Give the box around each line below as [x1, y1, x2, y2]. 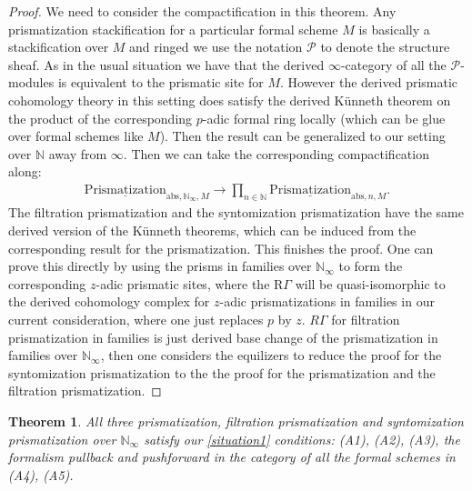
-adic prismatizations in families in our [219, 292, 435, 311]
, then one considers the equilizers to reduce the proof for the [100, 346, 442, 365]
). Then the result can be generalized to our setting [159, 126, 446, 145]
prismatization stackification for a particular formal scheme [8, 19, 338, 38]
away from [48, 144, 107, 163]
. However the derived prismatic [280, 73, 458, 92]
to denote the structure [320, 37, 450, 56]
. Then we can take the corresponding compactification [123, 144, 429, 163]
